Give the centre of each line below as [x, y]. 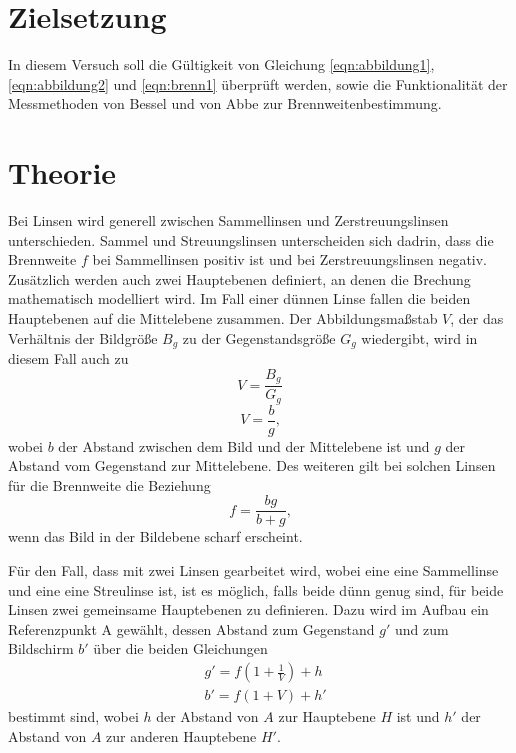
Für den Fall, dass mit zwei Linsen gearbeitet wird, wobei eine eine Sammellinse [253, 570]
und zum [421, 628]
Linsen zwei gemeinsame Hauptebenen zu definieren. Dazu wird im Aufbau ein [248, 609]
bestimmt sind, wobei [73, 716]
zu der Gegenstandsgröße [259, 337]
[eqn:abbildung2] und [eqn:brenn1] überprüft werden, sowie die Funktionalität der [258, 83]
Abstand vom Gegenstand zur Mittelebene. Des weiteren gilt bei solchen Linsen [252, 465]
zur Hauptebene [327, 716]
